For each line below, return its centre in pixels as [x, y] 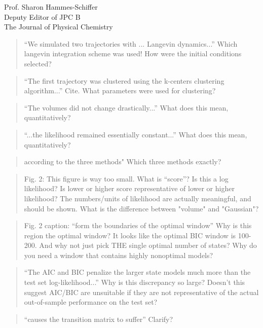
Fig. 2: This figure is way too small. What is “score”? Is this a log [126, 178]
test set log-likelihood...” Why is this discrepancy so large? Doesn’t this [135, 282]
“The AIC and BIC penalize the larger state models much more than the [137, 272]
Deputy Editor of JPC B [42, 16]
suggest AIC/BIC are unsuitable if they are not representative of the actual [141, 292]
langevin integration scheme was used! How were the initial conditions [133, 53]
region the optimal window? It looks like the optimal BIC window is [130, 235]
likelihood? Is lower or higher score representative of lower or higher [129, 188]
